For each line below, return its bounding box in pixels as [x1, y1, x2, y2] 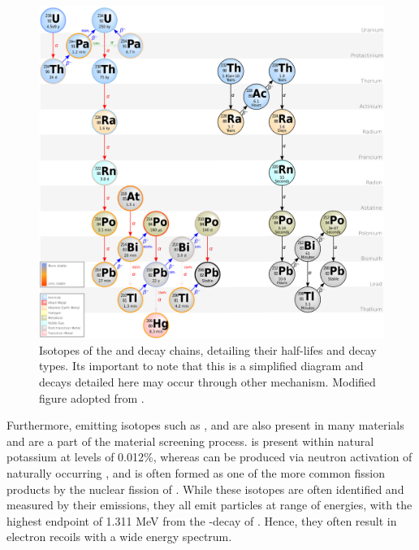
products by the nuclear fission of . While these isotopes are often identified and [6, 480, 404, 497]
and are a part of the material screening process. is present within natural [6, 432, 374, 449]
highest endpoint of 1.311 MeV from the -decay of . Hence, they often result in [6, 512, 397, 529]
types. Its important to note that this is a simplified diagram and [39, 357, 364, 374]
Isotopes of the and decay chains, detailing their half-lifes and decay [39, 341, 377, 358]
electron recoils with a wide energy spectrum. [6, 528, 232, 545]
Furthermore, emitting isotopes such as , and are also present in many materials [6, 417, 404, 434]
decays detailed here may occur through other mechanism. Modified [39, 373, 376, 391]
